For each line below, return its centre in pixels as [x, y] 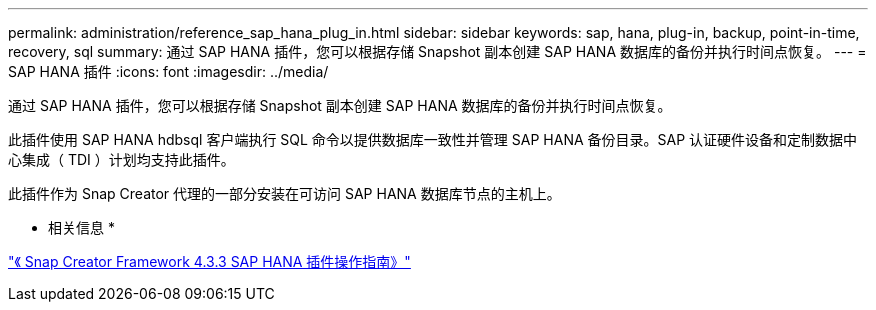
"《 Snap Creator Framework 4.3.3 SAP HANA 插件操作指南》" [209, 261]
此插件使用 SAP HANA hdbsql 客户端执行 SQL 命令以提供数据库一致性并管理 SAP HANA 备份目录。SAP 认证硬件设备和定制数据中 [433, 139]
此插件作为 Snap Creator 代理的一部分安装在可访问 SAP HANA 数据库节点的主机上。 [284, 193]
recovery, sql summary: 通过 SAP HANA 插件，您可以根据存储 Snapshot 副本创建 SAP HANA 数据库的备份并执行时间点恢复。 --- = [437, 51]
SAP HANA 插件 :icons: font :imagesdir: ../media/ [168, 71]
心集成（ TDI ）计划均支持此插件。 [121, 159]
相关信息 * [81, 227]
